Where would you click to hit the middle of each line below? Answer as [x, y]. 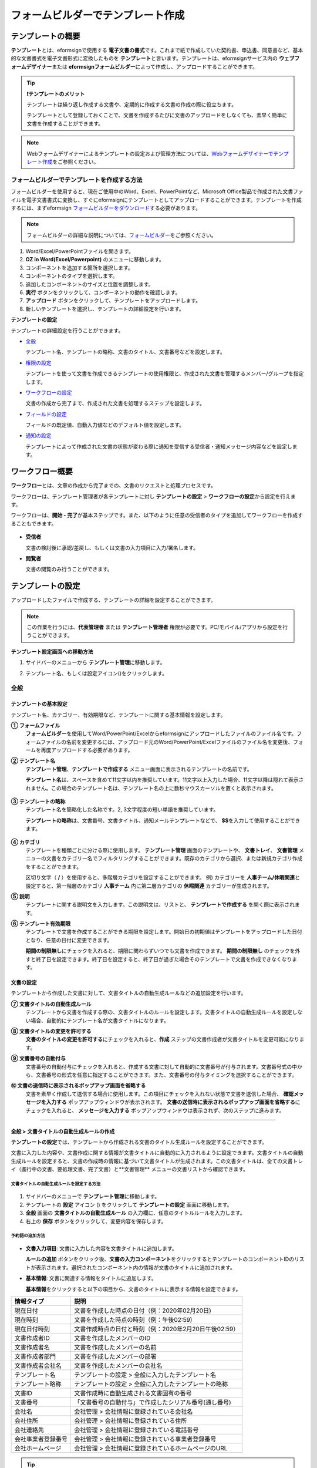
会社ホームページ [38, 1448]
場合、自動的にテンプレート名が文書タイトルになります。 [100, 1020]
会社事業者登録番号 [41, 1439]
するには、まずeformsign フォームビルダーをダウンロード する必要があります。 [106, 208]
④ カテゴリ [26, 842]
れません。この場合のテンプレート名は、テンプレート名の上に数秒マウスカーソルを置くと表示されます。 [151, 788]
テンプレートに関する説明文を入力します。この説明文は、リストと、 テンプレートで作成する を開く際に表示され [160, 905]
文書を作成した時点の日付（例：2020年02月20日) [143, 1311]
